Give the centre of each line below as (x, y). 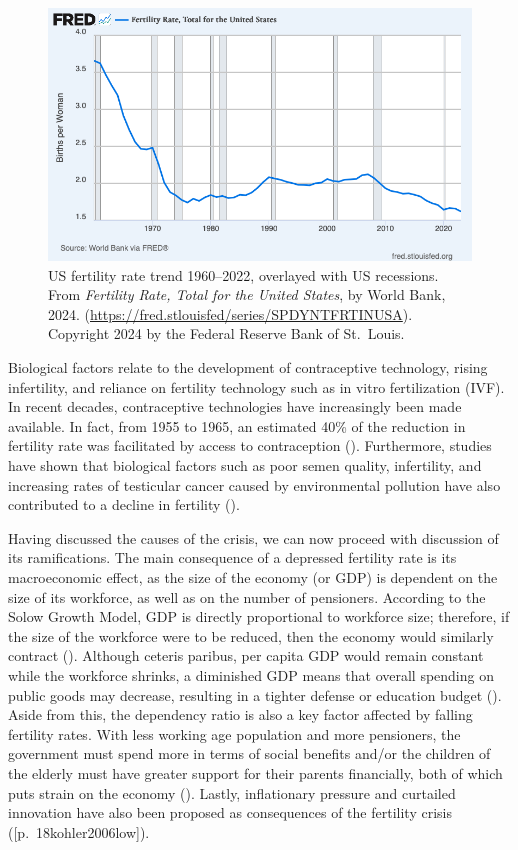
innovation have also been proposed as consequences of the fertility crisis (230, 812)
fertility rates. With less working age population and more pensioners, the (234, 733)
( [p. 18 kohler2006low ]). (79, 831)
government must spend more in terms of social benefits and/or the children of (249, 753)
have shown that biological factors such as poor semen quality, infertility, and (245, 465)
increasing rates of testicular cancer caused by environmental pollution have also (254, 484)
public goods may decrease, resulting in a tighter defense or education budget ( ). (255, 694)
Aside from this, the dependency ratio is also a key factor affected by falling (240, 714)
